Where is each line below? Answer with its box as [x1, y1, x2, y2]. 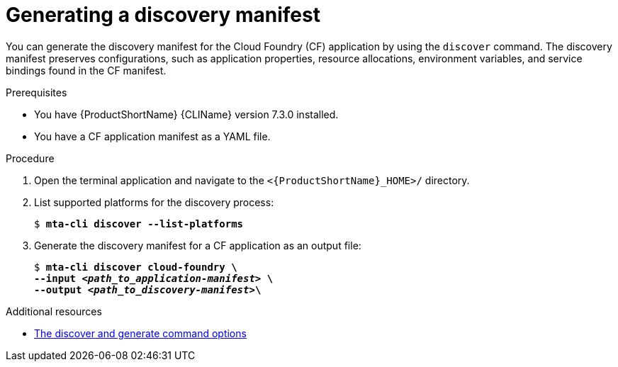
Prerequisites [6, 86, 67, 98]
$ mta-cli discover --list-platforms [34, 218, 244, 230]
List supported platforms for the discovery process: [34, 196, 274, 208]
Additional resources [6, 305, 102, 317]
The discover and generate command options [34, 327, 247, 339]
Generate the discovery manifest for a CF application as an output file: [34, 239, 361, 252]
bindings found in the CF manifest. [6, 64, 167, 77]
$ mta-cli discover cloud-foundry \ [34, 261, 237, 273]
